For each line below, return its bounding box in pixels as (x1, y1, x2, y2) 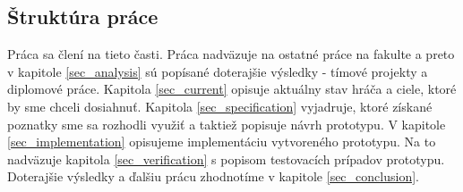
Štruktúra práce (7, 3, 159, 30)
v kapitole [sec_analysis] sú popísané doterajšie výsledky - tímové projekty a (7, 62, 428, 80)
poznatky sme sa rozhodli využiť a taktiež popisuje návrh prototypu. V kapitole (7, 114, 446, 133)
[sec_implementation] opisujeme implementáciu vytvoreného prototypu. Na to (7, 132, 436, 151)
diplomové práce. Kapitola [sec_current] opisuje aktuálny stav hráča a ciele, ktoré (7, 79, 457, 98)
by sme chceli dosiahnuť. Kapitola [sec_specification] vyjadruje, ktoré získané (7, 96, 433, 115)
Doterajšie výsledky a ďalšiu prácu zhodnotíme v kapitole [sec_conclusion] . (7, 167, 419, 186)
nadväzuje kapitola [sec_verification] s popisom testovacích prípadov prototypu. (7, 149, 445, 168)
